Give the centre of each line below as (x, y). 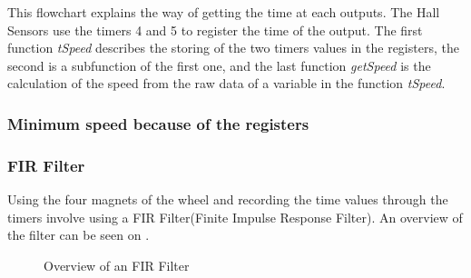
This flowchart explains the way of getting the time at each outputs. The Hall (224, 12)
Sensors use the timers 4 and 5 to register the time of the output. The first (215, 30)
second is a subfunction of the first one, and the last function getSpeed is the (219, 65)
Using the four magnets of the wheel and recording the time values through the (228, 199)
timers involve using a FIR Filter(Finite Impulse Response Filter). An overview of (235, 217)
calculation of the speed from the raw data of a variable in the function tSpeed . (226, 83)
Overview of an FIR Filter (117, 265)
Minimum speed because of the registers (158, 123)
